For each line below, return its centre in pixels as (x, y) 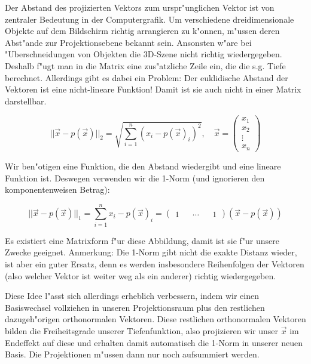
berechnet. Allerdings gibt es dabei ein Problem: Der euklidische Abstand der (147, 77)
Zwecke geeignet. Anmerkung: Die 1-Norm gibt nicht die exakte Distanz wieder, (151, 252)
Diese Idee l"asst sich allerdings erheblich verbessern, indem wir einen (132, 296)
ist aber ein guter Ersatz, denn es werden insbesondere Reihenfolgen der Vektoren (155, 264)
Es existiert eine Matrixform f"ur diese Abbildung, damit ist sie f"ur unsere (142, 240)
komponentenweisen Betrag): (57, 189)
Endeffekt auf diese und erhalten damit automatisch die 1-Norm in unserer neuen (154, 342)
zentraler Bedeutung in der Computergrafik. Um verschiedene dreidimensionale (150, 19)
